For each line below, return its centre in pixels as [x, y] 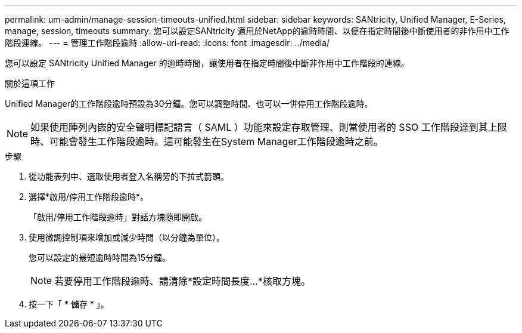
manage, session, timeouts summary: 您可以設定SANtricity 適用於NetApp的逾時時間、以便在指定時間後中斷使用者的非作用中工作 [257, 31]
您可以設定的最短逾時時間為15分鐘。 [100, 258]
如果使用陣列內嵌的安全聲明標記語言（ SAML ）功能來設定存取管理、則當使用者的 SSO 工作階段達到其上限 [269, 127]
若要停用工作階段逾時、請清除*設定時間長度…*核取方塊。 [182, 281]
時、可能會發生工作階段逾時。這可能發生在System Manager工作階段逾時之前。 [207, 141]
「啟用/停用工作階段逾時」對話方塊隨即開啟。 [118, 217]
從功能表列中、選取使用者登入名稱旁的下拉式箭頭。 [129, 176]
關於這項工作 [30, 83]
